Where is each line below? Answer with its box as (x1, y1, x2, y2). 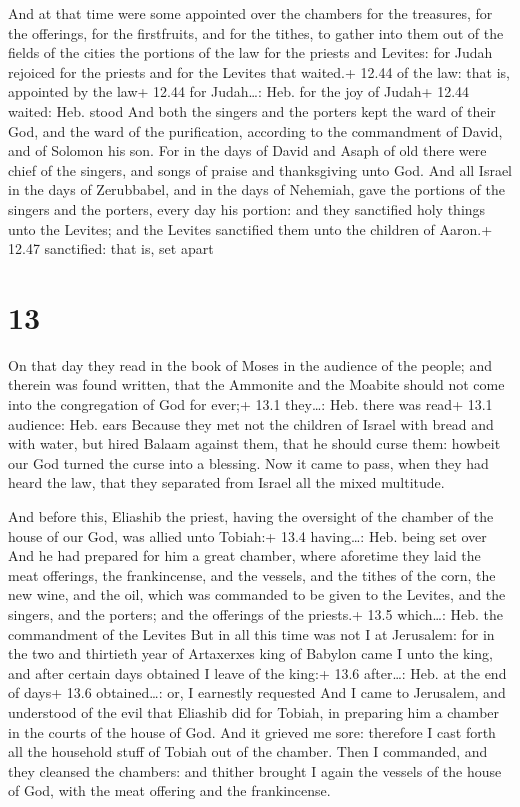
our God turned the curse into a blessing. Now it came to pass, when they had (8, 452, 489, 473)
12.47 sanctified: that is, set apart (8, 238, 214, 259)
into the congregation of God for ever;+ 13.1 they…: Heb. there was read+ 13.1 (8, 394, 493, 415)
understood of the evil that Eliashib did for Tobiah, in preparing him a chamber (8, 701, 500, 722)
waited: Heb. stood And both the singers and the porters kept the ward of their (8, 100, 496, 121)
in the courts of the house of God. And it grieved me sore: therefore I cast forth (8, 721, 496, 742)
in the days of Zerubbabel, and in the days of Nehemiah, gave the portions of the (8, 179, 505, 200)
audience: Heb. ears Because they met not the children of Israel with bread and (8, 413, 494, 434)
